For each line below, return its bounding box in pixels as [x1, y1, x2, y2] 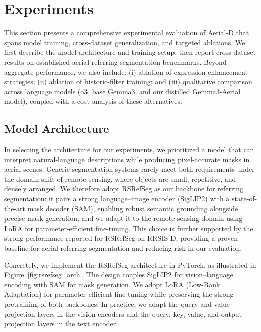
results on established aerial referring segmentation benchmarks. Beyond [4, 56, 227, 67]
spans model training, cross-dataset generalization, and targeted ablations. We [4, 37, 245, 47]
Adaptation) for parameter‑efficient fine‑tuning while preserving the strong [4, 289, 234, 299]
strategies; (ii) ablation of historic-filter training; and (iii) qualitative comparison [4, 76, 252, 87]
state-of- [232, 193, 257, 204]
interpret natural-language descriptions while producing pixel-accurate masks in [4, 154, 250, 164]
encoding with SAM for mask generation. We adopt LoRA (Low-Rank [4, 279, 220, 289]
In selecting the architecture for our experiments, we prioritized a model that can [4, 144, 254, 155]
